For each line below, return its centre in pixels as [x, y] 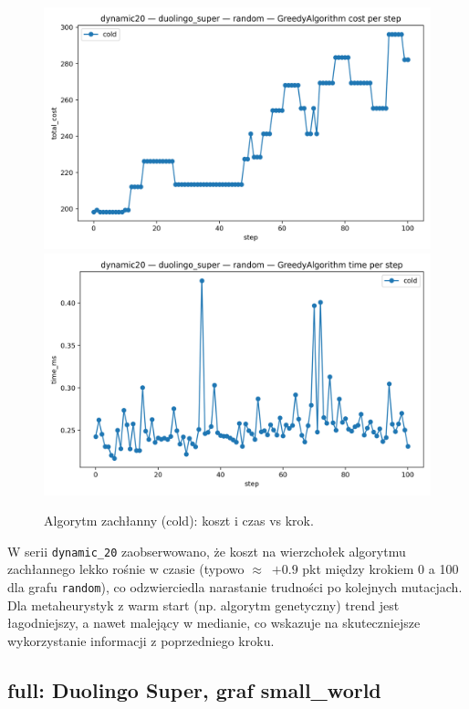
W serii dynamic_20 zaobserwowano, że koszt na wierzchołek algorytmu [207, 551]
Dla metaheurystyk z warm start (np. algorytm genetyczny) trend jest [203, 605]
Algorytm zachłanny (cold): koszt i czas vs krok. [179, 521]
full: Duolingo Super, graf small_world [194, 689]
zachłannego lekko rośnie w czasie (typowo [126, 569]
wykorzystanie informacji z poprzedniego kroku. [141, 640]
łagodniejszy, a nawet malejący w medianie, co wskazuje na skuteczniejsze [214, 623]
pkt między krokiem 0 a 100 [380, 569]
